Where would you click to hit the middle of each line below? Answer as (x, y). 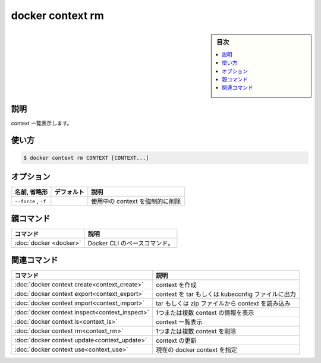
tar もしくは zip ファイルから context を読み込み (223, 304)
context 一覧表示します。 (42, 123)
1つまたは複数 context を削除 (196, 332)
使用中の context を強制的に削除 (136, 201)
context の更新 (176, 340)
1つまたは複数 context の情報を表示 (205, 313)
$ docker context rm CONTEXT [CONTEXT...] (86, 158)
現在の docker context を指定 (196, 350)
